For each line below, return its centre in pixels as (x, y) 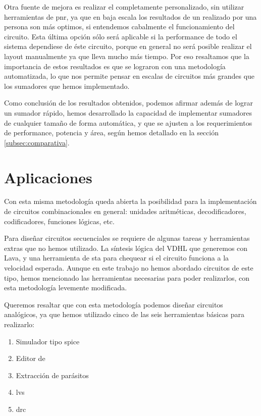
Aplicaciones (48, 177)
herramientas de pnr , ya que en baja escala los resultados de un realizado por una (130, 16)
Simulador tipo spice (48, 341)
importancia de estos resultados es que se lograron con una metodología (115, 66)
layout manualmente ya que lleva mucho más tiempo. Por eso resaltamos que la (127, 56)
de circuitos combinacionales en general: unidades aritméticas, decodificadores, (125, 211)
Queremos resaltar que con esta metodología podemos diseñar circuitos (114, 304)
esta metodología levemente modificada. (66, 288)
